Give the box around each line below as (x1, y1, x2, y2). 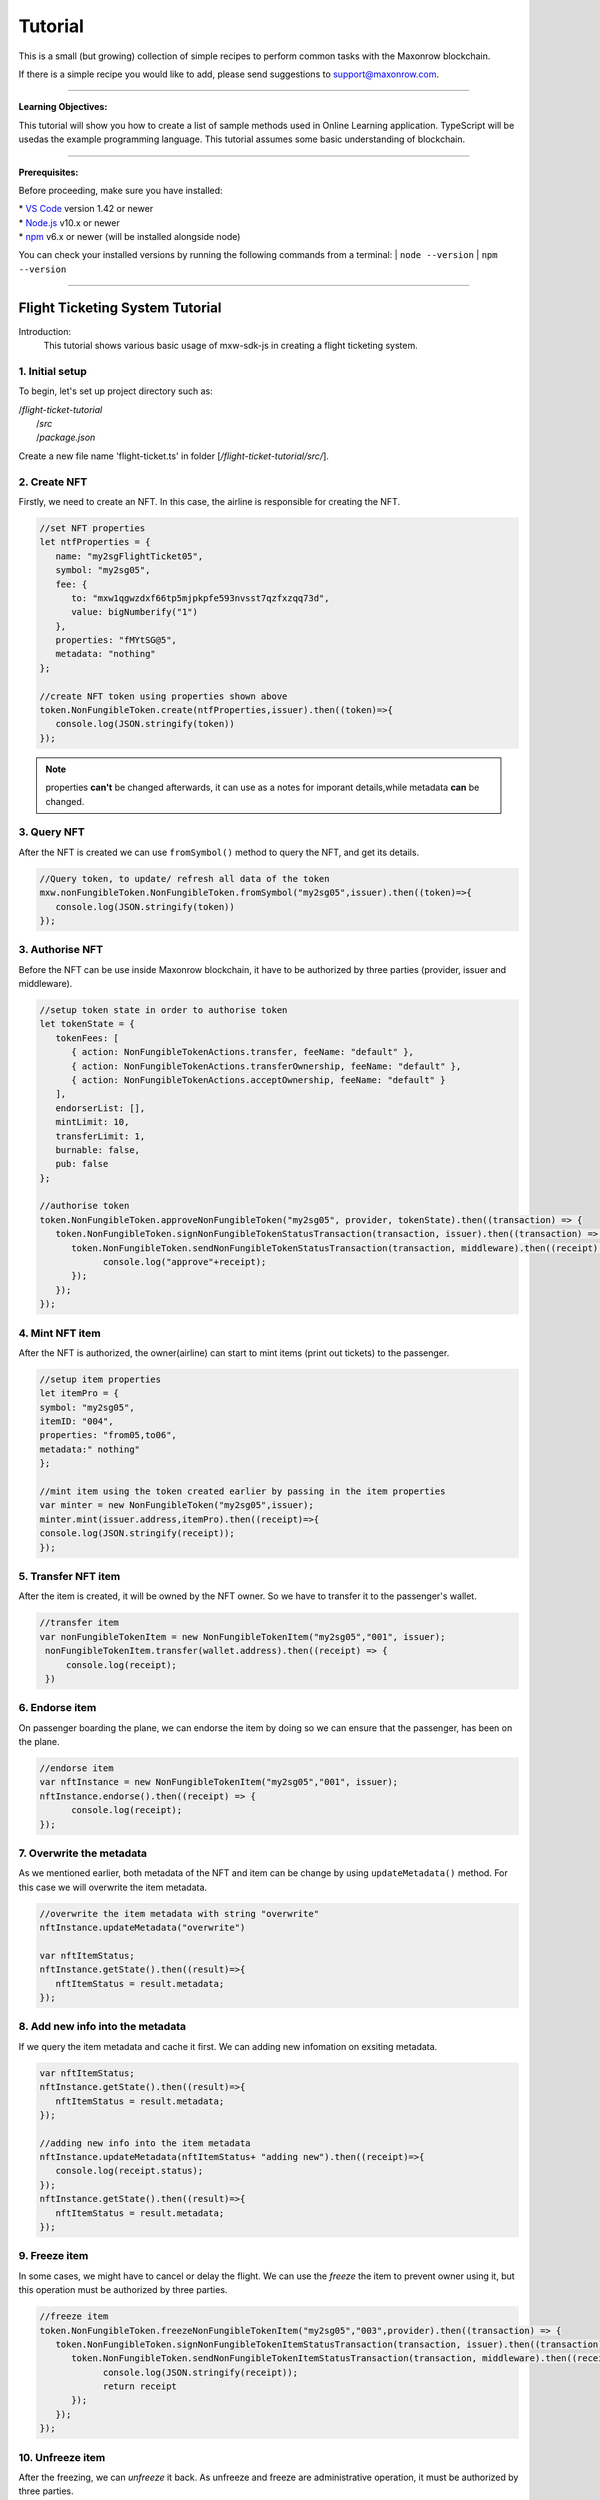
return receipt (102, 2381, 177, 2392)
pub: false (55, 1158, 109, 1170)
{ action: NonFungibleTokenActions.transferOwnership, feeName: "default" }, (71, 1060, 462, 1072)
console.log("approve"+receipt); (102, 1256, 267, 1268)
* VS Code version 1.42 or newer (18, 203, 154, 215)
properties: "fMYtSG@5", (55, 635, 177, 646)
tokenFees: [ (55, 1032, 120, 1044)
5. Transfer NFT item (18, 1569, 121, 1583)
